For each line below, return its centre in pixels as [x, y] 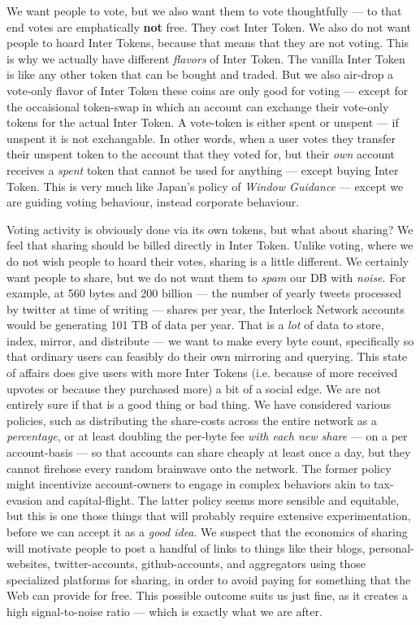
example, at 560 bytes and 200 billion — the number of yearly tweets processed [204, 293]
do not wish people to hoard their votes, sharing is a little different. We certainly [208, 260]
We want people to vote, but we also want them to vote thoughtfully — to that [204, 11]
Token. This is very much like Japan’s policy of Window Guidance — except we [205, 186]
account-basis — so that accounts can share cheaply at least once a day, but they [209, 452]
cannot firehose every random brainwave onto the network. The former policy [199, 468]
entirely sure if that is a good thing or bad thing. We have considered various [199, 404]
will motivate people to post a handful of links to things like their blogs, [186, 547]
